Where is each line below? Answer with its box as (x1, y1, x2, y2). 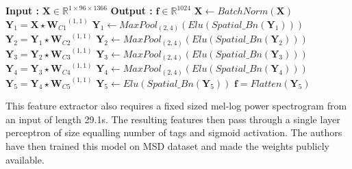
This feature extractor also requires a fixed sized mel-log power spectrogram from (5, 99, 347, 113)
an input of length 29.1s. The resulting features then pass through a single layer (5, 112, 340, 126)
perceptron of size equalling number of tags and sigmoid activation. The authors (5, 125, 342, 140)
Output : (110, 3, 153, 17)
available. (5, 152, 45, 166)
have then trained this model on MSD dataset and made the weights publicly (5, 139, 329, 153)
